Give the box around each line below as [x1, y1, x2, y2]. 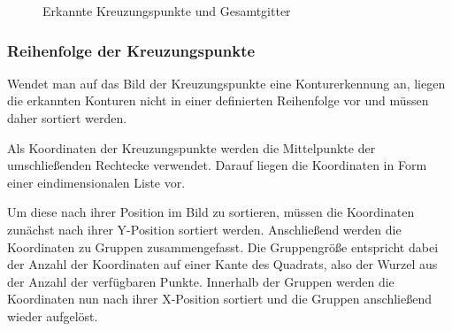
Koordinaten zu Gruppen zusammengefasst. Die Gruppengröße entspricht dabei [7, 237, 439, 256]
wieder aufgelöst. [7, 306, 98, 325]
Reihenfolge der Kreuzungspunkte [7, 39, 256, 61]
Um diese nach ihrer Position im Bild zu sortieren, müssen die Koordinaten [7, 203, 415, 221]
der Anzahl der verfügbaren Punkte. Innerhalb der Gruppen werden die [7, 272, 395, 290]
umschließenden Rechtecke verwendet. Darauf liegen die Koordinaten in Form [7, 156, 427, 174]
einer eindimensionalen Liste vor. [7, 173, 186, 191]
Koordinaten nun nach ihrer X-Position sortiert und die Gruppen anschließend [7, 289, 432, 308]
